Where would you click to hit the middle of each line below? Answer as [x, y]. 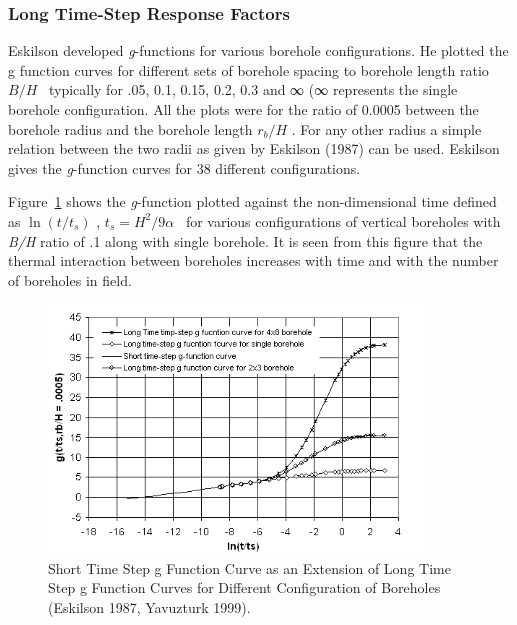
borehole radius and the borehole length [130, 128]
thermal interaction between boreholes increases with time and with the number [253, 260]
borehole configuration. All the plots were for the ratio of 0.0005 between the [243, 109]
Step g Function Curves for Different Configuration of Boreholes [244, 587]
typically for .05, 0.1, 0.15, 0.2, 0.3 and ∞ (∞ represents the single [253, 89]
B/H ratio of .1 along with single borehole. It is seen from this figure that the [245, 240]
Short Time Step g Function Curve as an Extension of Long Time [249, 567]
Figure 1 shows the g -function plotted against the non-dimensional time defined [252, 201]
